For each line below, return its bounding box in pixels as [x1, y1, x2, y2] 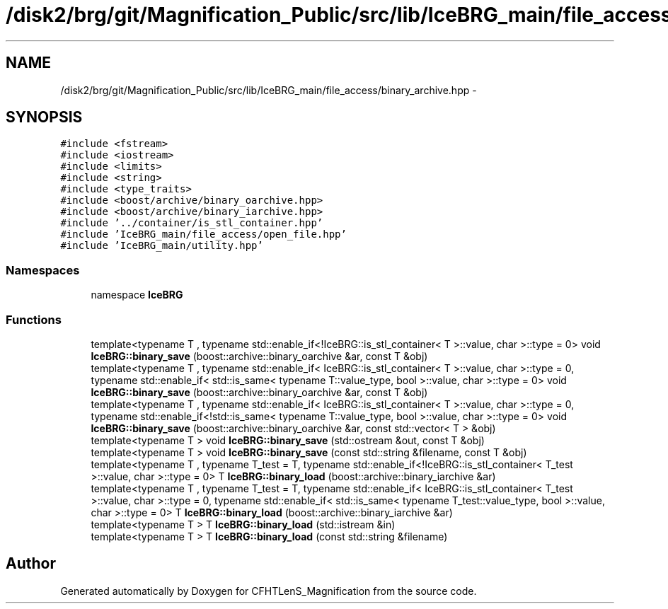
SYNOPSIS [6, 108, 83, 127]
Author [6, 555, 56, 573]
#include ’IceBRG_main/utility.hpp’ [60, 240, 263, 252]
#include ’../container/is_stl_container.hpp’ [60, 217, 323, 229]
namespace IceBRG [91, 289, 183, 301]
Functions [6, 312, 62, 327]
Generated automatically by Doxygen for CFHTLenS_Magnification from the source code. [60, 584, 477, 597]
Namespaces [6, 262, 80, 277]
